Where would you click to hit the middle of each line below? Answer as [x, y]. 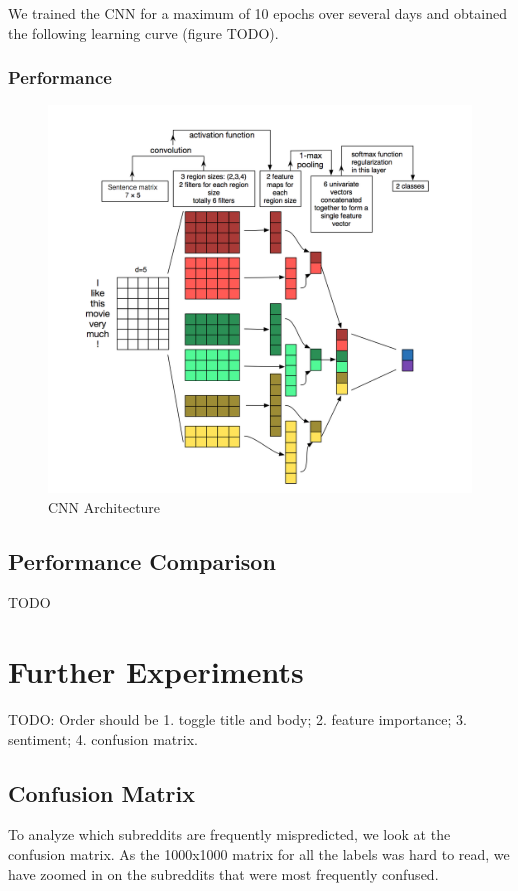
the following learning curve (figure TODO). [143, 32]
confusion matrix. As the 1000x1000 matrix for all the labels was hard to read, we [259, 854]
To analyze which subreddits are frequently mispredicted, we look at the [229, 834]
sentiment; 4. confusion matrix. [103, 738]
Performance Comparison [142, 560]
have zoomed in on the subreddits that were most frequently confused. [223, 873]
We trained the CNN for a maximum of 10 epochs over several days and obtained [257, 13]
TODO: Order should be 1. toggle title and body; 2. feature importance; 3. [237, 719]
